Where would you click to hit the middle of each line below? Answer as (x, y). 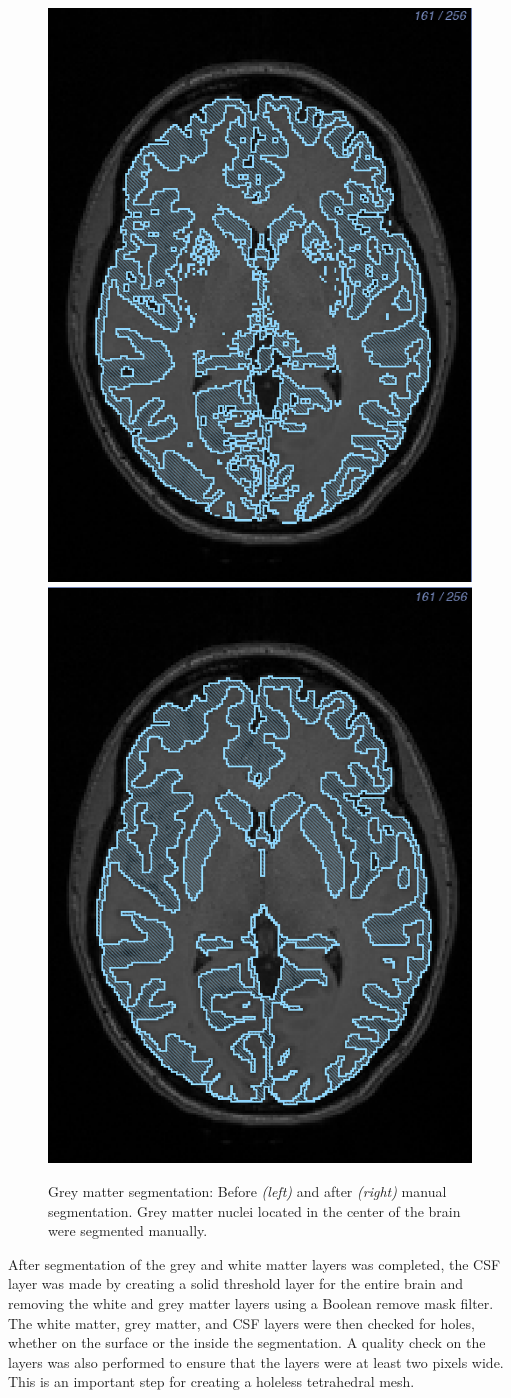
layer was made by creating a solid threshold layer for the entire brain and (236, 1283)
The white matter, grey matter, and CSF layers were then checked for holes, (241, 1322)
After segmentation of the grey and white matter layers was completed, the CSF (254, 1263)
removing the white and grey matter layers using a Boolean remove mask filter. (251, 1303)
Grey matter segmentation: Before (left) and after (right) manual (247, 1191)
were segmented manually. (128, 1230)
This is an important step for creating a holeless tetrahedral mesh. (211, 1381)
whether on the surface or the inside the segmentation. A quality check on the (247, 1342)
